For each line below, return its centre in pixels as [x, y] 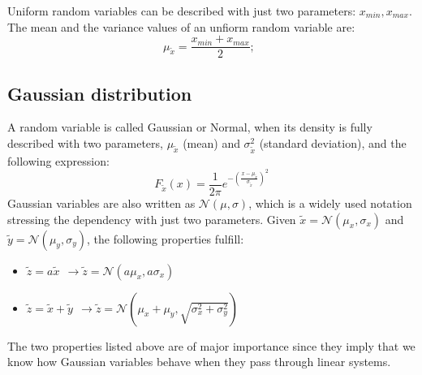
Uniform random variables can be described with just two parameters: [182, 11]
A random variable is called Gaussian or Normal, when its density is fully [190, 127]
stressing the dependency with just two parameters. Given [152, 219]
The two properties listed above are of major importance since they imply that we [211, 345]
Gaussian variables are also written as [101, 203]
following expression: [58, 160]
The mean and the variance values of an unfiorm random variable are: [181, 26]
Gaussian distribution [100, 93]
